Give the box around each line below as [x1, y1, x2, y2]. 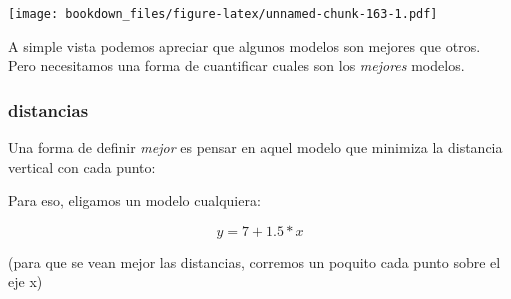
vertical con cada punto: [8, 156, 156, 177]
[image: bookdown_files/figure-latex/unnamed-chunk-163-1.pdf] [8, 7, 438, 21]
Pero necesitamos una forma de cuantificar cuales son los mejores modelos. [8, 55, 465, 76]
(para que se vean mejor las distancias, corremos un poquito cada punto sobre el [8, 251, 501, 272]
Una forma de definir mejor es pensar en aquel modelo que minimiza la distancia [8, 137, 503, 158]
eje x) [8, 271, 43, 292]
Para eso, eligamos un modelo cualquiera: [8, 190, 261, 211]
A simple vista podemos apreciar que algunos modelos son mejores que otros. [8, 35, 481, 56]
